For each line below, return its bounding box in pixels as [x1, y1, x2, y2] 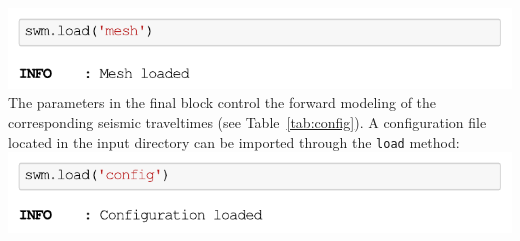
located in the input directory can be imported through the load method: [8, 131, 460, 152]
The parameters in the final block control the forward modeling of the [8, 92, 437, 113]
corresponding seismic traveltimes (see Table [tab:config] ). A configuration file [8, 111, 487, 132]
